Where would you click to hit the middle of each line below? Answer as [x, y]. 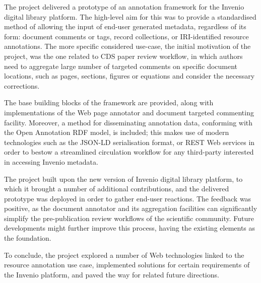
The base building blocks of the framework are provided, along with [109, 102]
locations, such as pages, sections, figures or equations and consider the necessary [129, 76]
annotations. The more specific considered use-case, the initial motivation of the [127, 46]
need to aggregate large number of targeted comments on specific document [121, 66]
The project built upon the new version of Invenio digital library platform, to [123, 179]
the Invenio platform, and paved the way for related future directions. [112, 274]
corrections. [22, 85]
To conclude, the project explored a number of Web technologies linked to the [124, 255]
